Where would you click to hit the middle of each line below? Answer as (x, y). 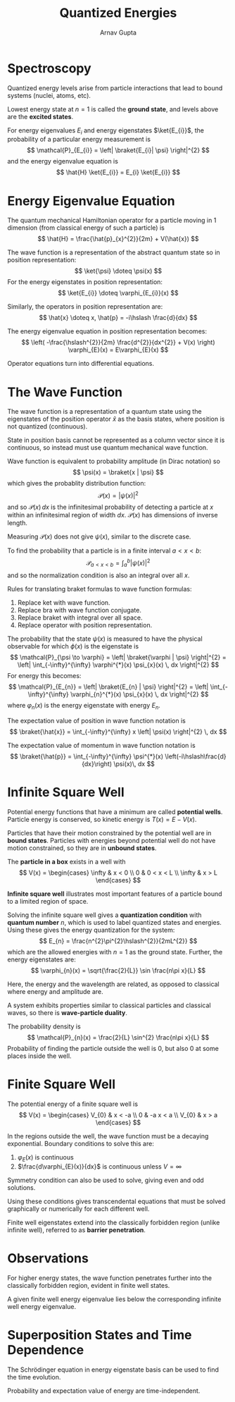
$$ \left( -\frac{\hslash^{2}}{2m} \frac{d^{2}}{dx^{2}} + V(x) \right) (118, 343)
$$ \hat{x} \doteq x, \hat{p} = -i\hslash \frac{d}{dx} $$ (118, 318)
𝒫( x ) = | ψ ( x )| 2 (118, 495)
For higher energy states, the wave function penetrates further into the (110, 1278)
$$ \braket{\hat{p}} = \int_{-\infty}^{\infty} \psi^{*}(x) (87, 756)
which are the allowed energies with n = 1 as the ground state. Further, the (115, 952)
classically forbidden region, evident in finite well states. (89, 1285)
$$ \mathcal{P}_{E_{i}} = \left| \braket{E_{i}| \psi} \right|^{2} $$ (118, 150)
